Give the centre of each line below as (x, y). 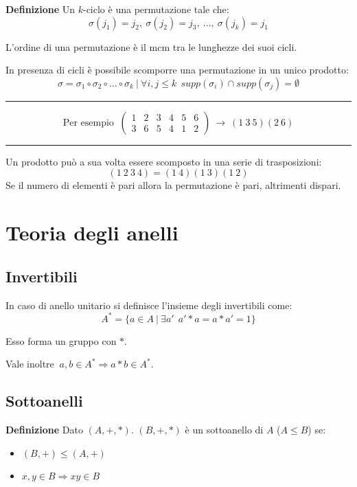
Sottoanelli (44, 401)
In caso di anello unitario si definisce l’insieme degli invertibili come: (149, 305)
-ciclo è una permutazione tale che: (156, 9)
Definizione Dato (44, 430)
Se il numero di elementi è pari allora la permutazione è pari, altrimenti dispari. (173, 185)
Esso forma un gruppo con (61, 340)
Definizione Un (41, 9)
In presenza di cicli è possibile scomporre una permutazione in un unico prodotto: (177, 70)
